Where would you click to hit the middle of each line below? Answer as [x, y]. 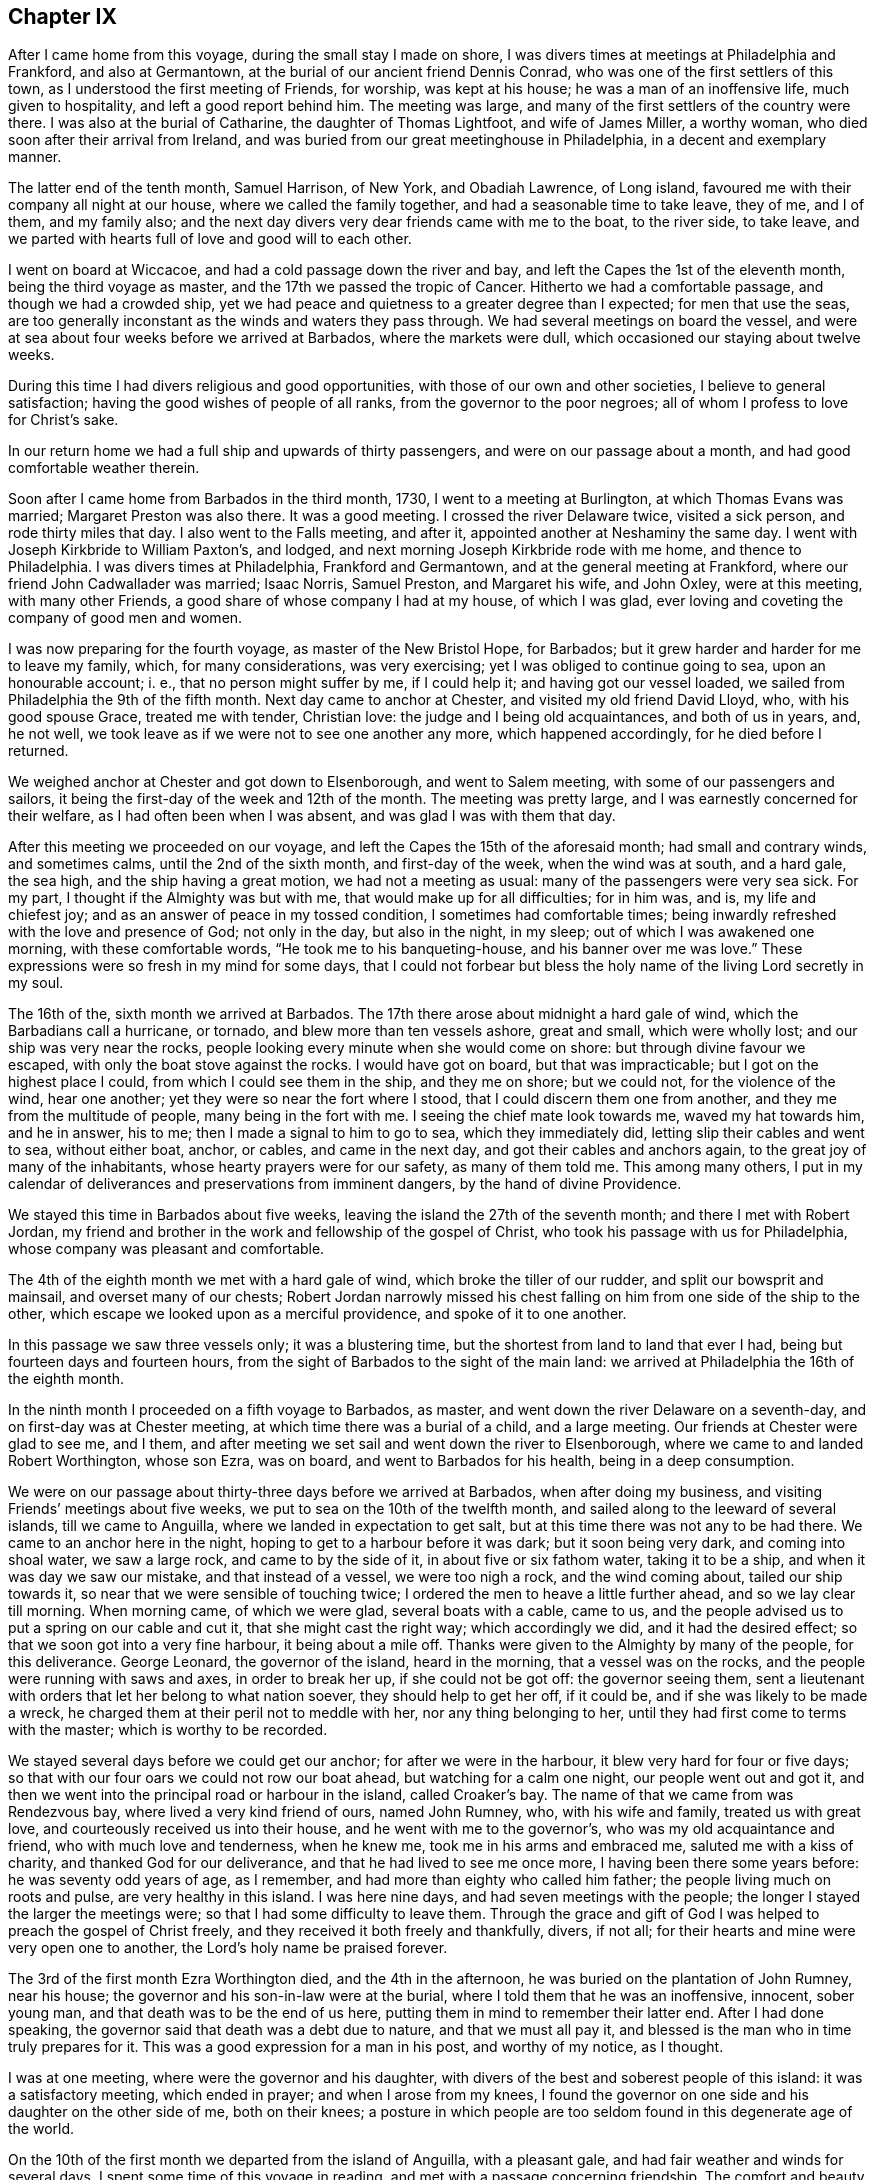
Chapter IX [62, 16]
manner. [35, 157]
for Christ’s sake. [63, 420]
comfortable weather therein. [104, 468]
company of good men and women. [125, 618]
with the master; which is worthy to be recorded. [168, 1730]
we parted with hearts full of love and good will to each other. [210, 239]
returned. [38, 751]
